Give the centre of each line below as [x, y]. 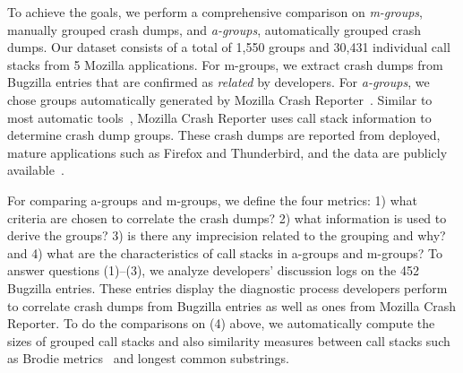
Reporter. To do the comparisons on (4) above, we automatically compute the [221, 323]
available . [36, 170]
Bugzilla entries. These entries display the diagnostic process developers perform [227, 287]
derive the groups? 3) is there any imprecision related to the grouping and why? [227, 235]
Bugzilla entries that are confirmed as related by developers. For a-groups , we [219, 82]
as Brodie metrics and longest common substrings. [148, 358]
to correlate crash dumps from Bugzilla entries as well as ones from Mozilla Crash [232, 305]
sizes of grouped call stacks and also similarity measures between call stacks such [229, 340]
